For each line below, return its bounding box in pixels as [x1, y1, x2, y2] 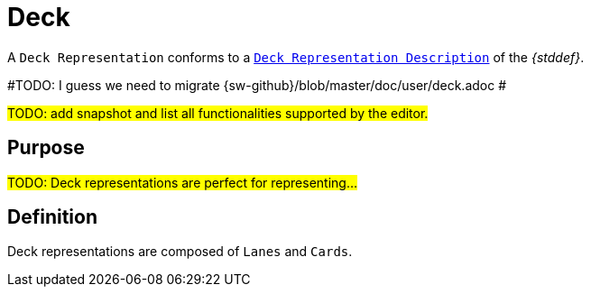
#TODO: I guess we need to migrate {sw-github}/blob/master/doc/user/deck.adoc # [7, 77, 507, 93]
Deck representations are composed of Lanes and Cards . [7, 243, 353, 260]
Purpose [7, 136, 85, 160]
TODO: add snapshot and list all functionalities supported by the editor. [7, 105, 429, 121]
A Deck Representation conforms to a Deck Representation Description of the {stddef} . [7, 49, 585, 65]
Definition [7, 206, 97, 229]
